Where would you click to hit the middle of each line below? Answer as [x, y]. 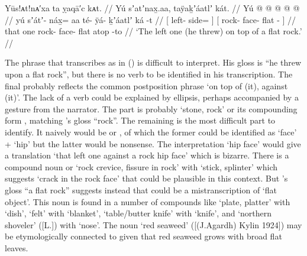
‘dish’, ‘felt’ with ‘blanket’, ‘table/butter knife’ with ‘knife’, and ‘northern [138, 213]
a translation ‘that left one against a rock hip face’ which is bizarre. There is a [147, 155]
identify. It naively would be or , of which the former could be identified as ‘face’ [151, 132]
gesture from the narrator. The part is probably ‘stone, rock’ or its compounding [151, 108]
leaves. [17, 247]
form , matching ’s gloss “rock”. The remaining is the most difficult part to [140, 120]
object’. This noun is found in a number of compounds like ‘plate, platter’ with [148, 201]
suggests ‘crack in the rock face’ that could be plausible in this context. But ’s [146, 178]
